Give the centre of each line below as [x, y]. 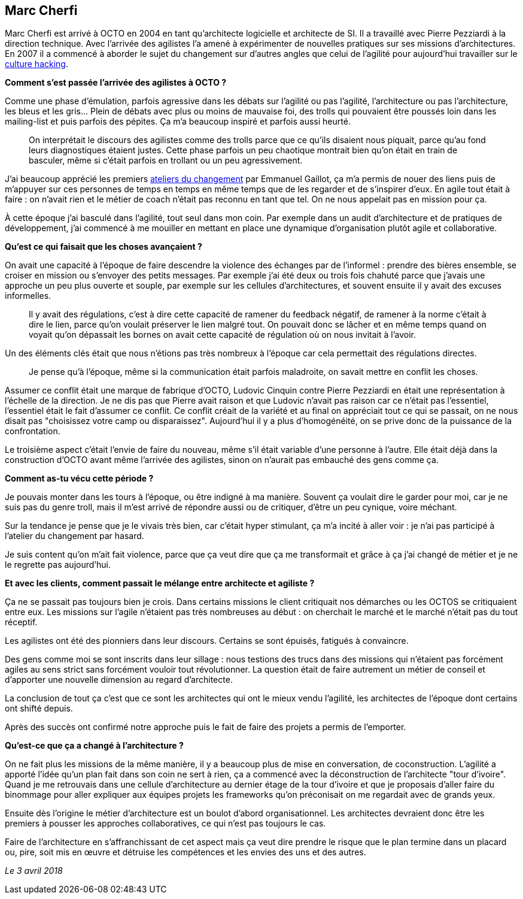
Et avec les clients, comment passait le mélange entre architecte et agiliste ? [160, 583]
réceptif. [21, 622]
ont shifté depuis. [39, 709]
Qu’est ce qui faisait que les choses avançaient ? [104, 247]
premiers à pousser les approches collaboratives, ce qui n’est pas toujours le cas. [165, 824]
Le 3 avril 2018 [34, 871]
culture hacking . [37, 64]
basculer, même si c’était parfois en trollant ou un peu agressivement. [166, 161]
